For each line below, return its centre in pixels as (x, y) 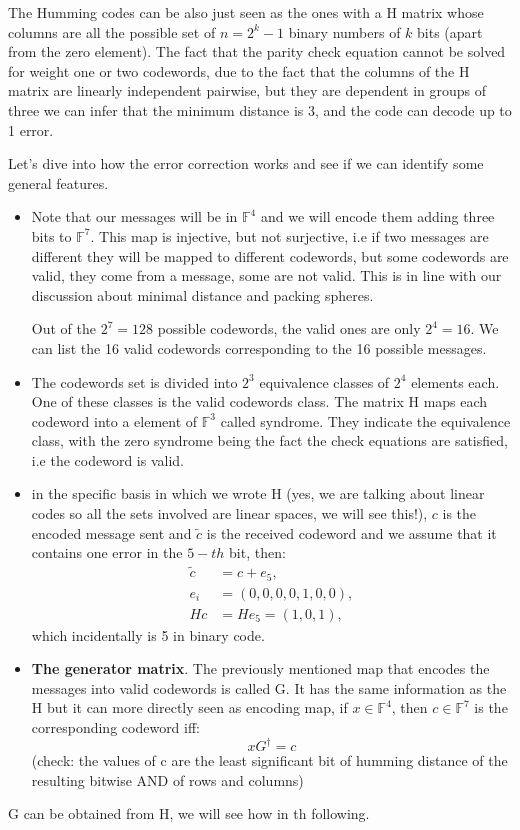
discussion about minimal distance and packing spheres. (202, 294)
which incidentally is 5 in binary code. (148, 634)
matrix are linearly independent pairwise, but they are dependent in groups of (247, 90)
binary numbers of (344, 31)
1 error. (31, 129)
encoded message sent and (111, 532)
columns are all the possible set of (112, 31)
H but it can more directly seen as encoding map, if (189, 707)
